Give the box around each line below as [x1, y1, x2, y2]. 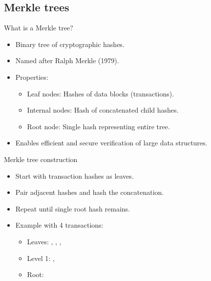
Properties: [15, 71, 48, 82]
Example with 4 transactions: [15, 220, 104, 230]
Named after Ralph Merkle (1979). [15, 55, 119, 66]
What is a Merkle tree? [4, 23, 73, 33]
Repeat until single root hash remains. [15, 203, 130, 213]
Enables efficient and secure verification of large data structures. [15, 138, 208, 148]
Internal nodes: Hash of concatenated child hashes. [27, 105, 179, 115]
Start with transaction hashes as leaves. [15, 170, 134, 181]
